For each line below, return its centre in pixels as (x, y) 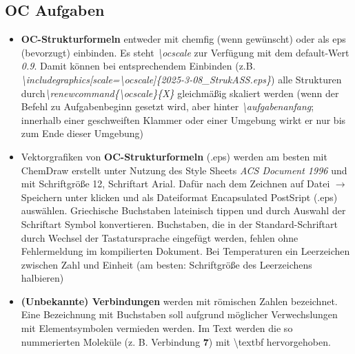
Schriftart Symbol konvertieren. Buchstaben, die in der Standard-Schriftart (179, 223)
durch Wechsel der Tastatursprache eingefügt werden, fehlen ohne (160, 237)
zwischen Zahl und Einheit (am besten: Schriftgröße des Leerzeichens (166, 264)
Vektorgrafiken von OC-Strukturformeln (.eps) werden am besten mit (174, 156)
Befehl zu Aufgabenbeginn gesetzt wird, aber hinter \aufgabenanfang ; (168, 106)
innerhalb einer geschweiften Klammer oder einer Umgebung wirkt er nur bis (183, 119)
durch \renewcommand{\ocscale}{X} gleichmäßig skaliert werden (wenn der (180, 93)
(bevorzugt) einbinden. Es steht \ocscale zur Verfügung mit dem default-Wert (185, 52)
